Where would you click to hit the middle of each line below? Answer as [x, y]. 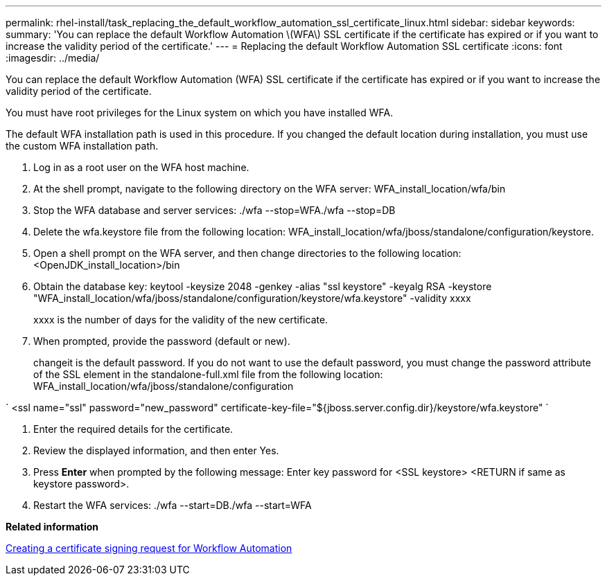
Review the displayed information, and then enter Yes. [156, 450]
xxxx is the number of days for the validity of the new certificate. [181, 320]
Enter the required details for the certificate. [133, 429]
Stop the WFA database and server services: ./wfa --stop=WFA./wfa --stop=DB [214, 210]
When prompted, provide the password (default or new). [162, 341]
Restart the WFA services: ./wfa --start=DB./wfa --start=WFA [173, 505]
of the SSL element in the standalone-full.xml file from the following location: [208, 374]
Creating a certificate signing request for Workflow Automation [149, 548]
